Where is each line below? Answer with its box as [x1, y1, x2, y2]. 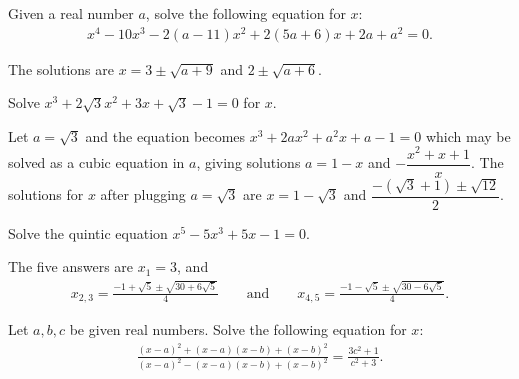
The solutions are [8, 58, 114, 79]
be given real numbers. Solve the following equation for [69, 319, 407, 340]
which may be [425, 125, 511, 146]
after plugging [100, 184, 186, 205]
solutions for [8, 184, 84, 205]
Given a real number [8, 3, 134, 23]
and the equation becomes [85, 125, 246, 146]
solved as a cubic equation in [8, 152, 185, 173]
